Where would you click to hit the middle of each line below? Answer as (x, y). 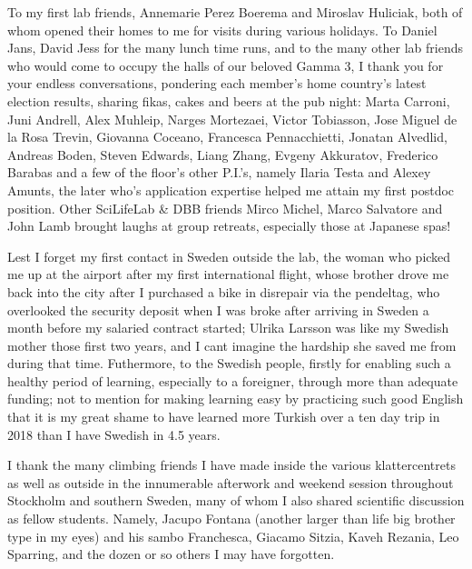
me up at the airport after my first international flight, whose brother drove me (228, 274)
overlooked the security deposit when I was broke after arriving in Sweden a (218, 309)
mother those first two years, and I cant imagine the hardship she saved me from (232, 345)
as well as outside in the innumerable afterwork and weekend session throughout (231, 482)
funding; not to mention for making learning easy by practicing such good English (236, 399)
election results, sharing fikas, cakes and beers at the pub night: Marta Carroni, (229, 100)
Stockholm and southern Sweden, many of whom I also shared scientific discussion (236, 500)
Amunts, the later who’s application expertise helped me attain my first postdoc (231, 190)
